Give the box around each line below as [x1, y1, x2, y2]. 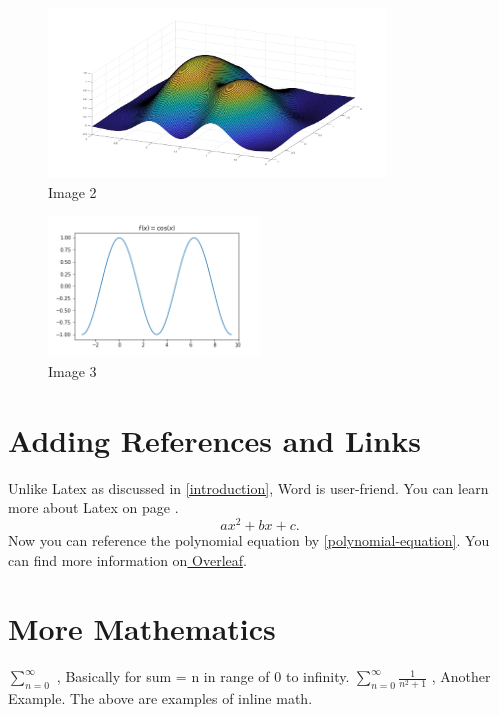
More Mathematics [8, 608, 276, 649]
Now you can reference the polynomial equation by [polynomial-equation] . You [8, 530, 490, 551]
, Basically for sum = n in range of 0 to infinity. [56, 666, 350, 687]
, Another [431, 666, 491, 687]
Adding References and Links [8, 419, 421, 460]
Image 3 [48, 361, 97, 382]
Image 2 [48, 181, 97, 202]
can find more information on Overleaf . [8, 549, 247, 570]
